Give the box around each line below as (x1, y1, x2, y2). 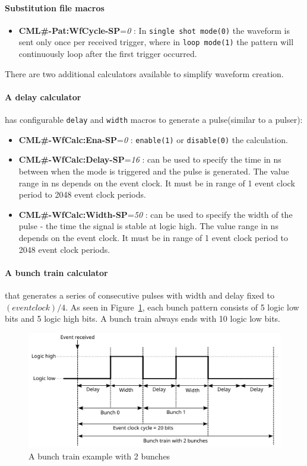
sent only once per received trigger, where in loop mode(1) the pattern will (18, 36, 294, 48)
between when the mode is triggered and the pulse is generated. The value (18, 165, 289, 177)
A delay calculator (5, 90, 81, 103)
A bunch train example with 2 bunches (29, 449, 170, 462)
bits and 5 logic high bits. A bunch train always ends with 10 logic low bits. (5, 312, 280, 325)
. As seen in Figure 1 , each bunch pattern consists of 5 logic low (65, 300, 299, 313)
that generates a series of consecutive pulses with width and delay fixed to (5, 289, 274, 301)
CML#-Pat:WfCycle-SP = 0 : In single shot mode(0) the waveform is (18, 24, 290, 36)
